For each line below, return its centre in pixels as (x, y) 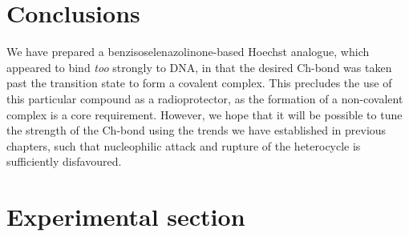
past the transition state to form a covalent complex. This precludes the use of (199, 83)
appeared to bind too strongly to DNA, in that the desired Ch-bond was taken (199, 67)
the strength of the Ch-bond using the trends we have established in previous (196, 130)
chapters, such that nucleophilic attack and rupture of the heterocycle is (184, 145)
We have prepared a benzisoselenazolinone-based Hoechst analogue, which (188, 52)
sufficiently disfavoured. (64, 161)
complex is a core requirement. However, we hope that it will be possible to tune (204, 114)
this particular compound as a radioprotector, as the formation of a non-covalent (205, 98)
